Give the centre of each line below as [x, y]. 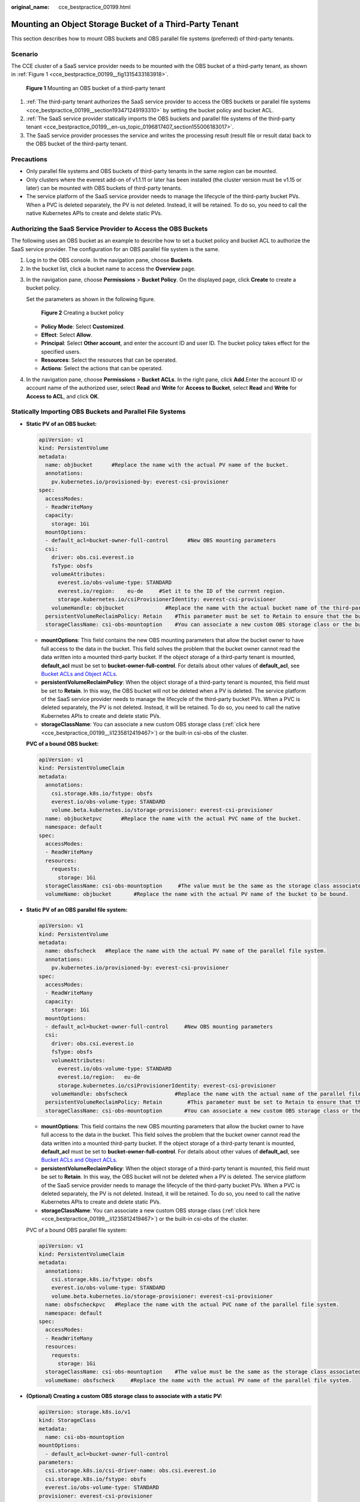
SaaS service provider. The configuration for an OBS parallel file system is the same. [115, 249]
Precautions [29, 159]
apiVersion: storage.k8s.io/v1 [85, 1412]
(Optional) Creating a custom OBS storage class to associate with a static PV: [124, 1396]
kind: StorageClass [67, 1420]
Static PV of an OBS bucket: [61, 424]
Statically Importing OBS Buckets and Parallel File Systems [98, 412]
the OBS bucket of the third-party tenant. [77, 144]
